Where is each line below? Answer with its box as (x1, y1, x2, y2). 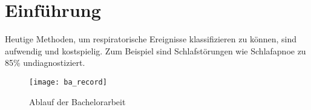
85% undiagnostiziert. (5, 56, 85, 69)
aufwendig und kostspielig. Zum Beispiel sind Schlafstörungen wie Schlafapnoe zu (5, 44, 306, 57)
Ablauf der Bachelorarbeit (29, 95, 126, 108)
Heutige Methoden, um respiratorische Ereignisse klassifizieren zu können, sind (5, 33, 296, 45)
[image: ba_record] (29, 77, 107, 86)
